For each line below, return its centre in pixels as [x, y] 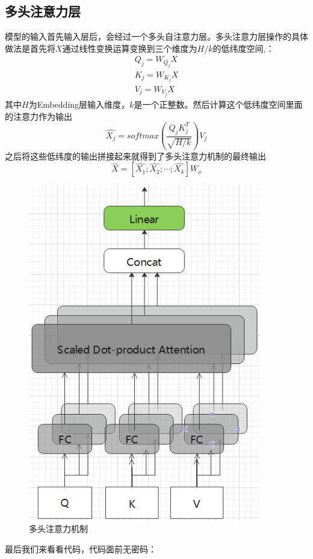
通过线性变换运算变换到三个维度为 [130, 48]
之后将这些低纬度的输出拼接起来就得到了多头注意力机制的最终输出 [135, 156]
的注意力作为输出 [39, 116]
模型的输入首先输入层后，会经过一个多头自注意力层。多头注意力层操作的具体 [156, 36]
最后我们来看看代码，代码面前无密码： [81, 548]
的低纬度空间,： [243, 48]
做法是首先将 [30, 48]
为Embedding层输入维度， [79, 104]
